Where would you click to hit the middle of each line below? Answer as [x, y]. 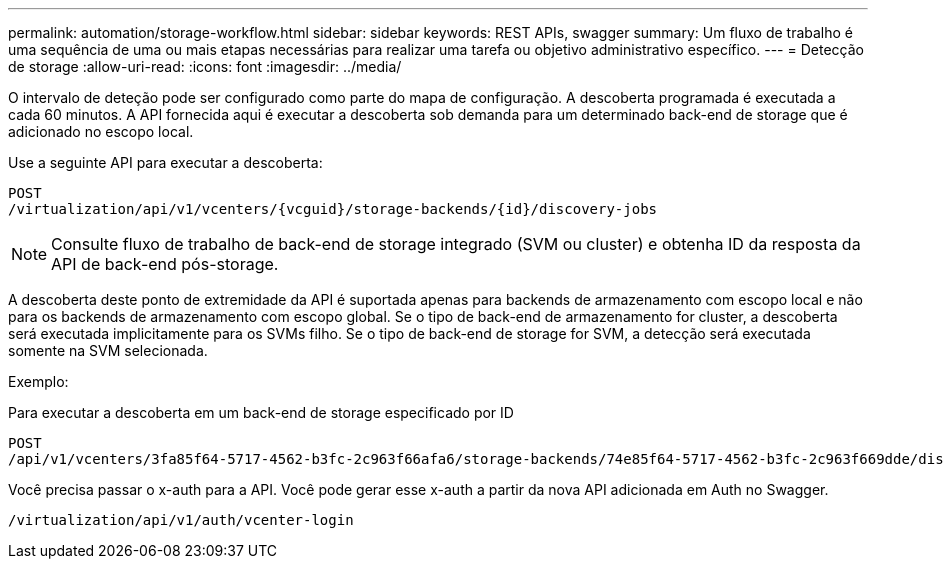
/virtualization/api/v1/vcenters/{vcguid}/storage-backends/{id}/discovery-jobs [333, 209]
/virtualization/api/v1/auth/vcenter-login [181, 520]
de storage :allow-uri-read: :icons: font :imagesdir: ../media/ [205, 66]
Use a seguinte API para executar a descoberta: [165, 162]
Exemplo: [38, 381]
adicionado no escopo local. [101, 131]
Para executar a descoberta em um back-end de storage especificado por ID [261, 412]
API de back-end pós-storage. [165, 264]
